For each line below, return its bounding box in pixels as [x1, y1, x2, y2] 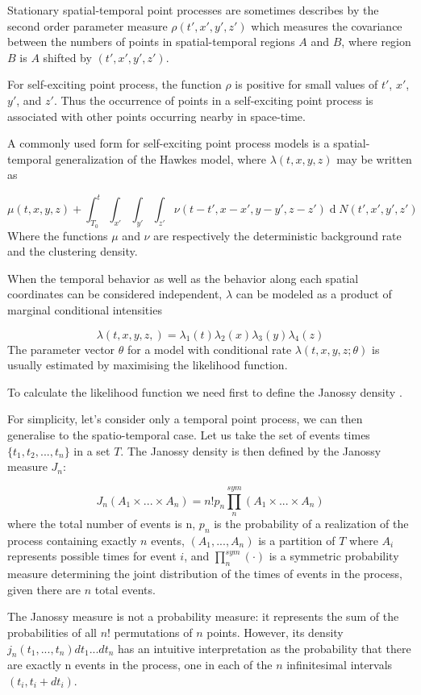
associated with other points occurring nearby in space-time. [7, 107, 306, 124]
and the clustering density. [7, 243, 138, 260]
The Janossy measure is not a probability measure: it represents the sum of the [7, 608, 399, 625]
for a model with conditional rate [127, 340, 292, 357]
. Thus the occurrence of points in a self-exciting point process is [53, 91, 373, 108]
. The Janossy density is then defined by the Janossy [120, 442, 381, 459]
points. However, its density [206, 623, 344, 640]
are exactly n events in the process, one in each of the [7, 656, 273, 673]
